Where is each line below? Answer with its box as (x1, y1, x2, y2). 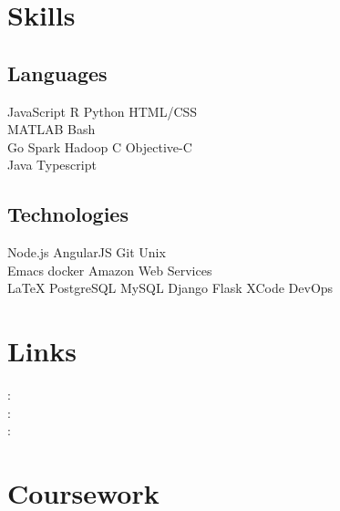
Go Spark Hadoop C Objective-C (7, 137, 192, 156)
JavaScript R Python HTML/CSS (7, 101, 198, 120)
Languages (7, 58, 108, 87)
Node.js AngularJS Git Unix (7, 243, 166, 262)
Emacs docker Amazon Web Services (7, 260, 212, 279)
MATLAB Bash (7, 120, 96, 139)
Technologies (7, 200, 129, 228)
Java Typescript (7, 155, 97, 174)
